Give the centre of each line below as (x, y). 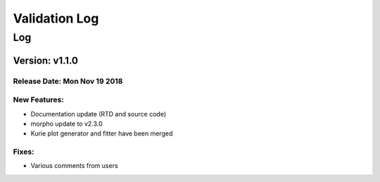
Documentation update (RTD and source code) (99, 114)
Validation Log (56, 18)
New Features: (39, 100)
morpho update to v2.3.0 (66, 123)
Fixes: (24, 152)
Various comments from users (75, 166)
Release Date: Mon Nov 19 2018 (68, 81)
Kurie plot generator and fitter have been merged (102, 133)
